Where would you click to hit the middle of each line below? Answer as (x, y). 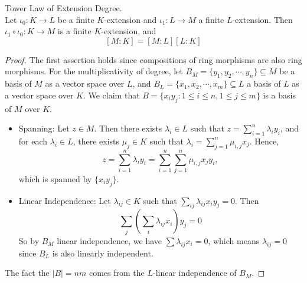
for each (33, 141)
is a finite (74, 31)
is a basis (279, 95)
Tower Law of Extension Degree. (63, 8)
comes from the (117, 273)
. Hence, (264, 141)
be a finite (76, 19)
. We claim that (111, 95)
